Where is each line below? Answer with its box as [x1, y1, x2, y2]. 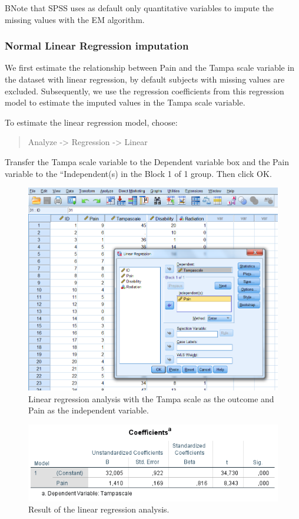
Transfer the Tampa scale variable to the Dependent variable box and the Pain [5, 155, 289, 167]
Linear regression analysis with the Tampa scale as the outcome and [28, 392, 274, 405]
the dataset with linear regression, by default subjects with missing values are [5, 73, 285, 85]
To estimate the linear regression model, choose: [5, 116, 178, 128]
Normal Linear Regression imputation [5, 38, 189, 53]
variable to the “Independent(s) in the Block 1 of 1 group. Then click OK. [5, 167, 272, 179]
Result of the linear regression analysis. [28, 503, 170, 515]
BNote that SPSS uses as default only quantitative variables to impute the [5, 2, 274, 14]
